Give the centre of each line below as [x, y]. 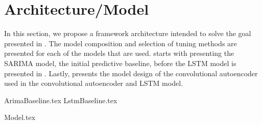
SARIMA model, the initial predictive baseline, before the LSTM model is [120, 63]
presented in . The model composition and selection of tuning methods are [121, 43]
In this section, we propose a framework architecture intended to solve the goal [128, 33]
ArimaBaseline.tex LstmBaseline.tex [61, 100]
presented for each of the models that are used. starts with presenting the [119, 53]
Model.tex [20, 117]
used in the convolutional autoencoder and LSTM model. [93, 83]
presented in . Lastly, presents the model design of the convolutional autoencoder [131, 73]
